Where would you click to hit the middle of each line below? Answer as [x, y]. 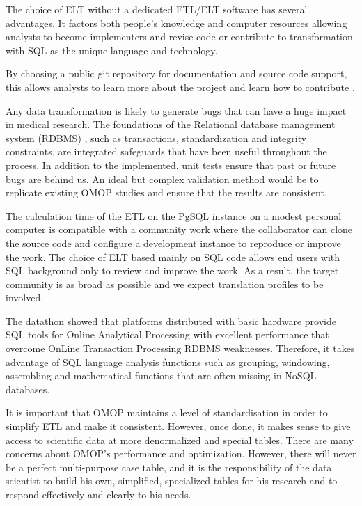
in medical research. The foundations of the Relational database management [171, 124]
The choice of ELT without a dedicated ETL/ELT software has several [157, 9]
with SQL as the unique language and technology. [112, 50]
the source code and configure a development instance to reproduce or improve [173, 243]
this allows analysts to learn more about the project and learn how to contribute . [180, 87]
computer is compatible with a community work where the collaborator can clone [179, 229]
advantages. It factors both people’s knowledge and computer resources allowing [176, 23]
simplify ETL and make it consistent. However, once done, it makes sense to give [178, 426]
